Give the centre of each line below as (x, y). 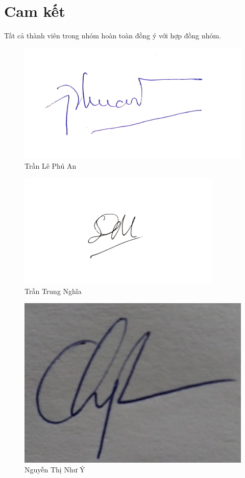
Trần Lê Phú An (51, 166)
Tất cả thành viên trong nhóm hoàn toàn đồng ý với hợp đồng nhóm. (113, 36)
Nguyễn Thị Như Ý (55, 470)
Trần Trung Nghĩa (53, 291)
